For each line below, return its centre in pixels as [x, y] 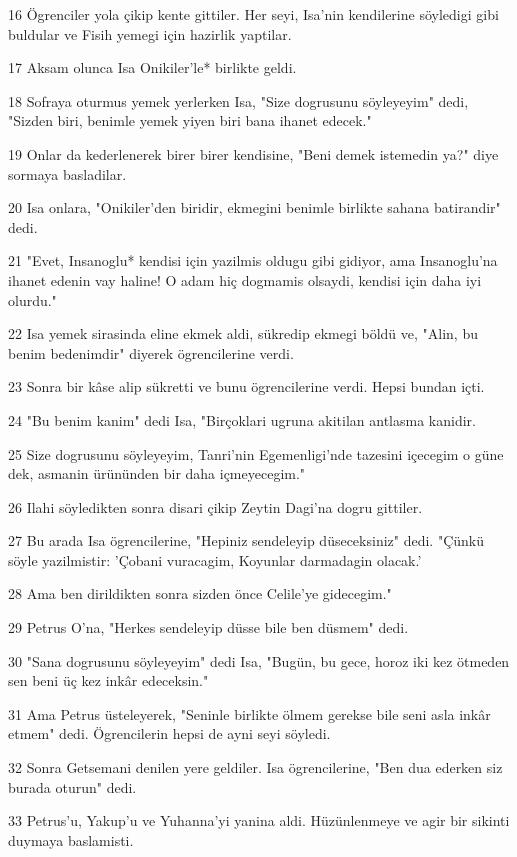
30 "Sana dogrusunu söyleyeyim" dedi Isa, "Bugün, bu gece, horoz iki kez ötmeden [259, 660]
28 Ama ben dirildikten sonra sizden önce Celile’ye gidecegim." [200, 593]
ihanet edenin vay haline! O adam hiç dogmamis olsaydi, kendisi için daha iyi [245, 279]
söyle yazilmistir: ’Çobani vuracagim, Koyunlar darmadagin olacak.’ [215, 559]
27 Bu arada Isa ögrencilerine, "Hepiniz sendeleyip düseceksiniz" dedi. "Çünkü [246, 540]
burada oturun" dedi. [72, 786]
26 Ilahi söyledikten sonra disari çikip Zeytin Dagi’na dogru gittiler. [215, 506]
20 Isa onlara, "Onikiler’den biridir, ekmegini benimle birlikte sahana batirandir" [254, 207]
